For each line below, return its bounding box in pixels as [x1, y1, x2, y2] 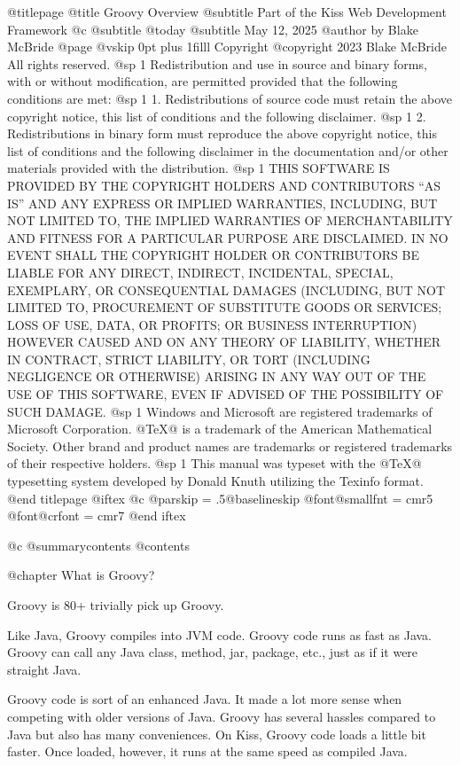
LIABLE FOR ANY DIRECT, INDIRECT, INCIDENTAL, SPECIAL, [7, 262, 394, 281]
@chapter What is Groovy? [7, 566, 155, 584]
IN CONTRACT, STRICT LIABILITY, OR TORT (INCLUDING [7, 349, 370, 368]
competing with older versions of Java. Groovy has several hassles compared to [7, 707, 436, 725]
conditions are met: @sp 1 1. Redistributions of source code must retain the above [7, 89, 453, 107]
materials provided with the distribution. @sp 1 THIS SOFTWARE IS [7, 159, 390, 177]
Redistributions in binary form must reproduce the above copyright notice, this [7, 124, 437, 143]
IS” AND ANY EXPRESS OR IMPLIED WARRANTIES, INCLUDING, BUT [7, 193, 438, 212]
